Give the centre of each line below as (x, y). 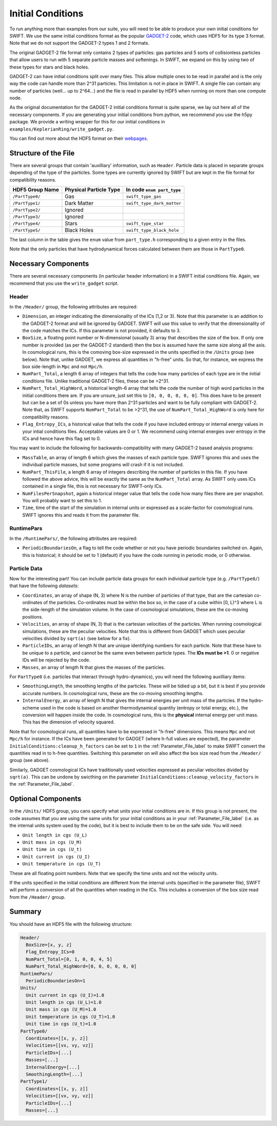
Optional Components (45, 799)
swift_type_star (145, 223)
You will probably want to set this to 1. (62, 501)
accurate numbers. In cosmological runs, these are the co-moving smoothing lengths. (113, 693)
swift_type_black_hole (152, 230)
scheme (31, 707)
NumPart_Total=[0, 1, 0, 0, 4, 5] (69, 959)
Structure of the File (42, 153)
